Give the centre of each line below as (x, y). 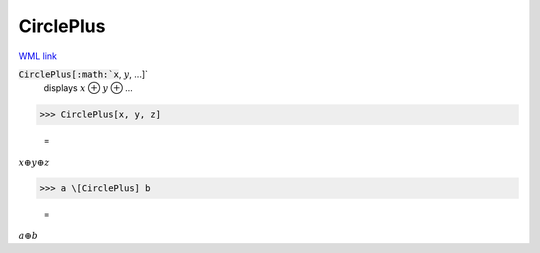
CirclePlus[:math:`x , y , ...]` (83, 74)
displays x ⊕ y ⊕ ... (88, 88)
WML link (38, 56)
